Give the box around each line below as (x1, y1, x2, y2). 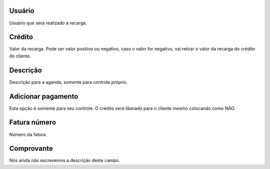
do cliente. (9, 53, 31, 59)
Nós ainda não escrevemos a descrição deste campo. (9, 158, 120, 164)
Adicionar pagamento (9, 92, 78, 101)
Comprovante (9, 145, 53, 153)
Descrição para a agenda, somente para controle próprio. (9, 79, 128, 85)
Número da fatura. (9, 131, 47, 137)
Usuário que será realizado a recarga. (9, 20, 87, 26)
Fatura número (9, 118, 56, 127)
